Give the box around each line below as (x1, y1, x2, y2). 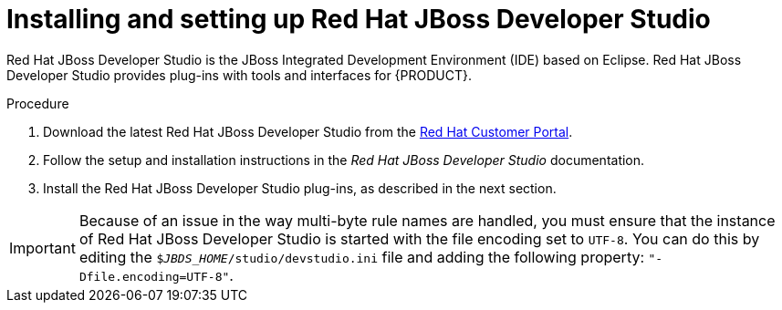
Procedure (6, 95, 69, 111)
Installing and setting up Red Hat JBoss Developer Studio (6, 4, 711, 35)
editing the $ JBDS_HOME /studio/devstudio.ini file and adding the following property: (78, 247, 645, 266)
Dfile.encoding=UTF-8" (78, 269, 230, 284)
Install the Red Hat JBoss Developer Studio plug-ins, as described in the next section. (43, 180, 557, 196)
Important (9, 238, 76, 257)
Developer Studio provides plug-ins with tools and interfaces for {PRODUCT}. (6, 67, 473, 83)
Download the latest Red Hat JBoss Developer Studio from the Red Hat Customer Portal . (43, 123, 573, 139)
